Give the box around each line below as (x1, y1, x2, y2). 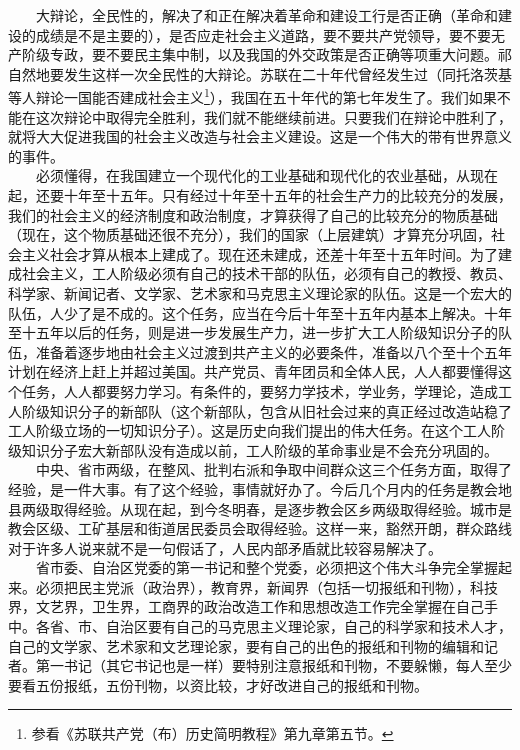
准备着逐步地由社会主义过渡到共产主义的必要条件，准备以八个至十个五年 (35, 341, 512, 362)
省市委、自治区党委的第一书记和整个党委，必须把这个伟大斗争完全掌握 (35, 557, 498, 578)
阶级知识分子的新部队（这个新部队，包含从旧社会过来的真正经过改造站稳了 (21, 400, 512, 421)
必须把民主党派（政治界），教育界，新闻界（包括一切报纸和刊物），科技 (35, 576, 498, 597)
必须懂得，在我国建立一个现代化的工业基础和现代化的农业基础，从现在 (35, 165, 498, 186)
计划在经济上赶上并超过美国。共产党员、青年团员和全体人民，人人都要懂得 (8, 361, 498, 382)
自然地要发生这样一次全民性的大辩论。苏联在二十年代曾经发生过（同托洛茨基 (8, 63, 512, 84)
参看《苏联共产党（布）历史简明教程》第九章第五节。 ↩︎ (31, 723, 394, 744)
